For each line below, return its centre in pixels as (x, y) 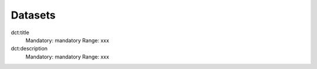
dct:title (20, 32)
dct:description (29, 49)
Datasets (33, 15)
